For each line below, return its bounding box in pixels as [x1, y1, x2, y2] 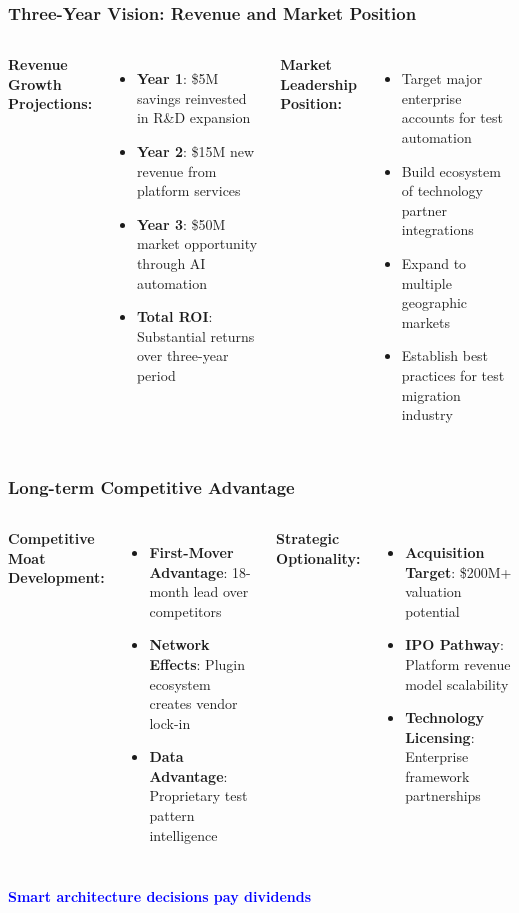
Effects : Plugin [149, 653, 246, 674]
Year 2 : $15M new [136, 141, 255, 161]
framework [405, 765, 470, 786]
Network [149, 634, 210, 655]
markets [401, 311, 451, 332]
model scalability [405, 673, 509, 694]
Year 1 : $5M [136, 68, 219, 89]
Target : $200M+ [405, 561, 512, 582]
